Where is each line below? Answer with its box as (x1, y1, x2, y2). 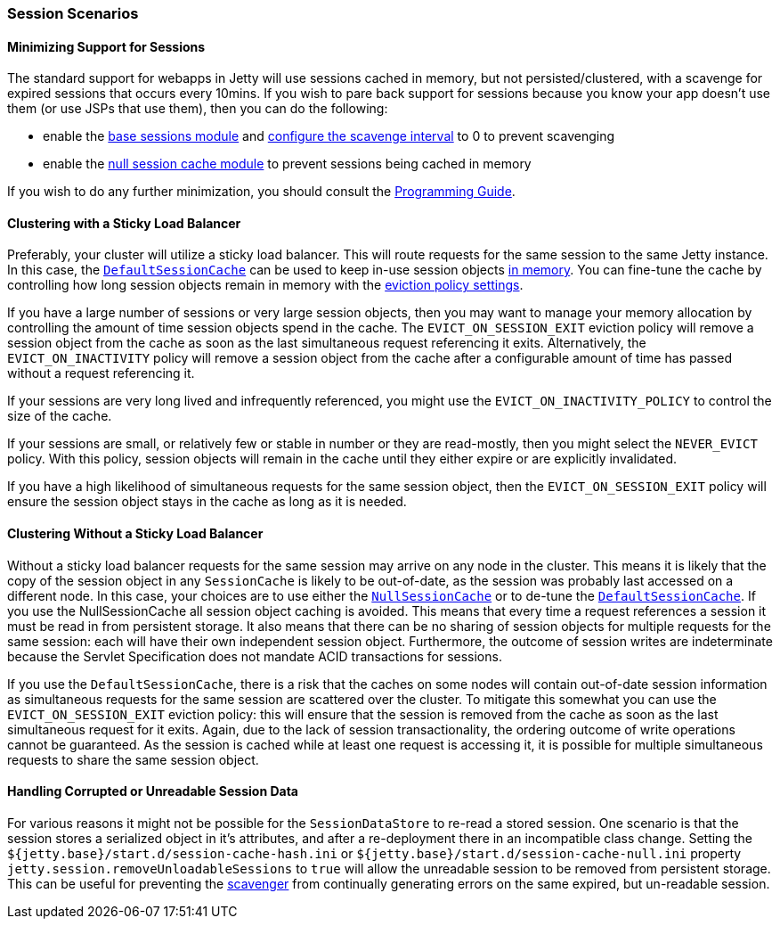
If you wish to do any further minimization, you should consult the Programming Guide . (7, 184, 516, 200)
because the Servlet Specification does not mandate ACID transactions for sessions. (7, 648, 502, 664)
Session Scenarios (7, 4, 139, 22)
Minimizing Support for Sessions (7, 38, 206, 54)
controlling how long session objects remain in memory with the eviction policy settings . (7, 277, 524, 293)
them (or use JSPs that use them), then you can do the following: (7, 101, 388, 117)
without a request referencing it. (7, 365, 195, 381)
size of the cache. (7, 408, 112, 424)
